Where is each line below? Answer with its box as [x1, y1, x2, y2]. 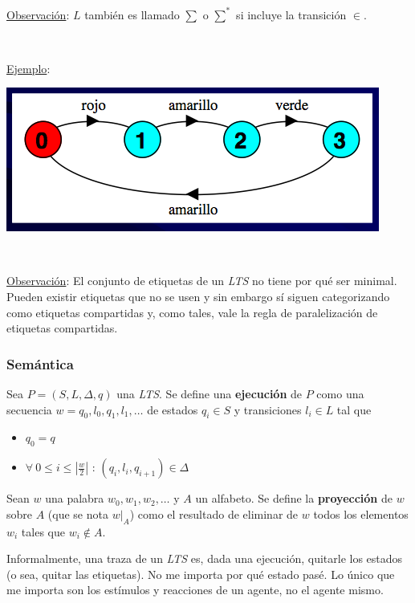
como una [316, 385, 364, 402]
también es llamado [84, 6, 180, 22]
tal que [336, 401, 372, 418]
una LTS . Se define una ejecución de [116, 385, 303, 402]
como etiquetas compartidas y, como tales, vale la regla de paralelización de [6, 304, 378, 320]
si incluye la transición [236, 6, 347, 22]
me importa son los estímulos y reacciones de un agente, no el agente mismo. [6, 581, 384, 598]
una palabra [45, 490, 104, 507]
